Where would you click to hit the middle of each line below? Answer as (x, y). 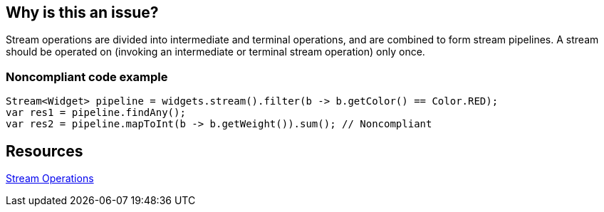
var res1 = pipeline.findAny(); (96, 113)
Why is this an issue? (82, 12)
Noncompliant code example (87, 76)
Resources (45, 151)
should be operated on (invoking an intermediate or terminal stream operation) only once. (215, 52)
